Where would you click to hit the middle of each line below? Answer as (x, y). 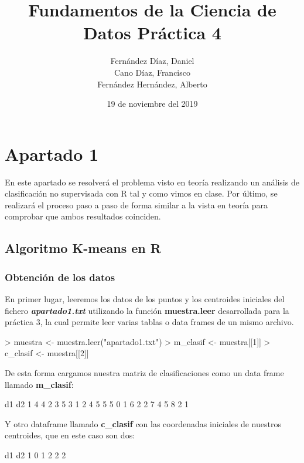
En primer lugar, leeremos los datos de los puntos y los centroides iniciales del (145, 299)
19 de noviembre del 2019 (152, 104)
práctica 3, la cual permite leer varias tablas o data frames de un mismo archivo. (149, 322)
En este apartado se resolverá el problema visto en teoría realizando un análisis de (152, 182)
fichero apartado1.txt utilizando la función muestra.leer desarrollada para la (147, 310)
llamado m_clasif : (39, 384)
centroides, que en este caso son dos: (70, 435)
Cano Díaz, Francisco (152, 72)
